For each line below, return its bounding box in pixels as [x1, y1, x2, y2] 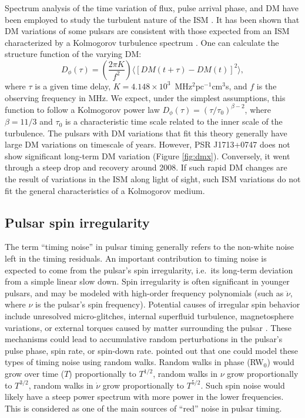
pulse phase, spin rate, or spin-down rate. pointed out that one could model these [5, 344, 299, 356]
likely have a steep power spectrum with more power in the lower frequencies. [5, 390, 284, 403]
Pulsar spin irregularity [5, 213, 150, 231]
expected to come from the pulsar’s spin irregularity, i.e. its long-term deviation [5, 263, 293, 276]
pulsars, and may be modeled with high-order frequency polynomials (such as [5, 286, 284, 299]
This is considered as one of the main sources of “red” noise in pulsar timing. [5, 402, 282, 414]
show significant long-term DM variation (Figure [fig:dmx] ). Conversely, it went [5, 149, 290, 162]
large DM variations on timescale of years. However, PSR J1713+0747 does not [5, 138, 290, 151]
